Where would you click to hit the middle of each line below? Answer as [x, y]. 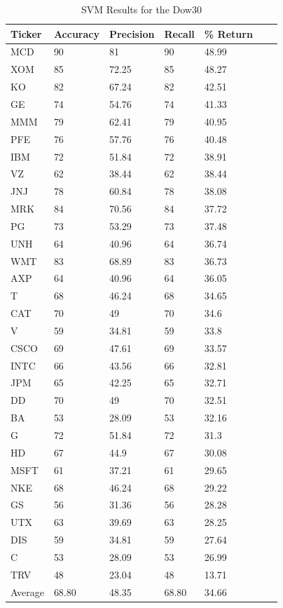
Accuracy [76, 33]
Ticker [26, 33]
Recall [179, 33]
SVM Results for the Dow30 [141, 9]
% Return [228, 33]
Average [27, 592]
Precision [132, 33]
